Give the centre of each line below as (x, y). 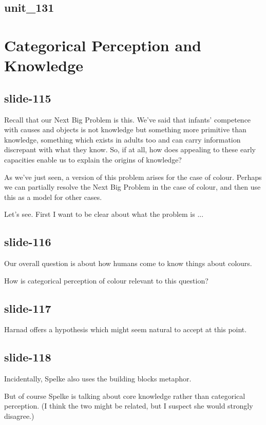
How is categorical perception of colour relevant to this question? (106, 280)
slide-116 (28, 242)
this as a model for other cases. (53, 197)
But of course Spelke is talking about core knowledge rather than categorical (125, 396)
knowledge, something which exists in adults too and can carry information (122, 139)
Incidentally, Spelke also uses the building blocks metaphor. (98, 379)
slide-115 (28, 98)
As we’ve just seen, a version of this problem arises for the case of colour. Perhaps (133, 177)
